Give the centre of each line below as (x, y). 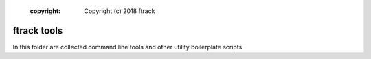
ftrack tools (38, 31)
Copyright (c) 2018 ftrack (120, 11)
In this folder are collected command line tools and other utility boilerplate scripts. (128, 47)
